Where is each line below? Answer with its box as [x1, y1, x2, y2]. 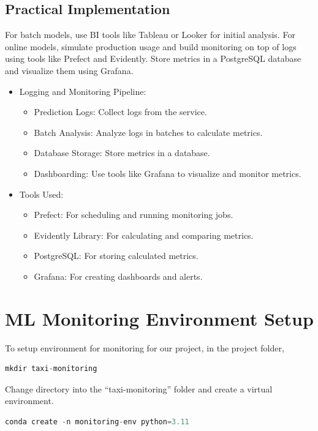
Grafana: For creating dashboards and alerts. [34, 269, 203, 282]
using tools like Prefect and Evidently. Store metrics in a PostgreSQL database [5, 52, 301, 65]
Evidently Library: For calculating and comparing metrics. [34, 228, 254, 241]
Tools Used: [19, 187, 64, 200]
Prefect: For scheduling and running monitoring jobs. [34, 208, 233, 221]
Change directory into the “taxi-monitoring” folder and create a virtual [5, 382, 273, 395]
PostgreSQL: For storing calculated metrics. [34, 249, 199, 262]
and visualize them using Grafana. [5, 64, 134, 77]
